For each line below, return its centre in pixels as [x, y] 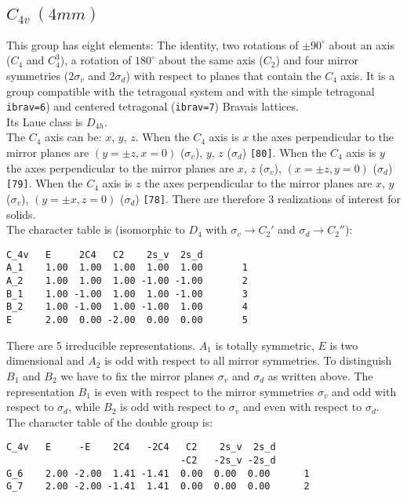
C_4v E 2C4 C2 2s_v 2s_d [105, 254]
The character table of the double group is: [110, 422]
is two [344, 345]
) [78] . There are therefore [200, 198]
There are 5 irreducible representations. [101, 345]
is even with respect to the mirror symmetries [204, 391]
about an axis [362, 44]
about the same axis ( [211, 60]
